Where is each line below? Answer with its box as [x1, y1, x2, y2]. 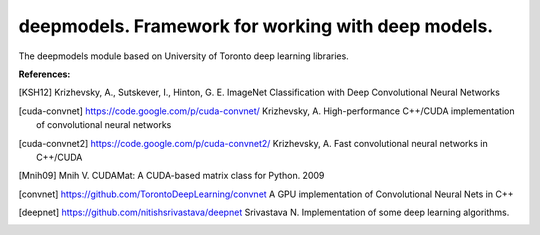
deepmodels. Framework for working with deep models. [18, 15, 494, 37]
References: [18, 68, 71, 80]
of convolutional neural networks [36, 119, 172, 131]
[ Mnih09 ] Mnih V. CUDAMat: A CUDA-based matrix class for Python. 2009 [18, 170, 325, 182]
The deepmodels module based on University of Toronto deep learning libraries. [18, 50, 349, 62]
